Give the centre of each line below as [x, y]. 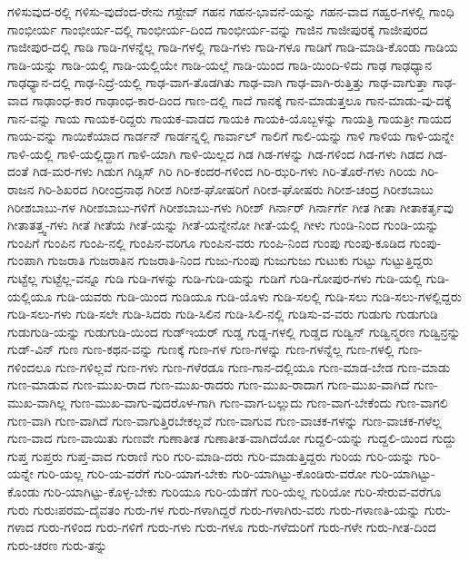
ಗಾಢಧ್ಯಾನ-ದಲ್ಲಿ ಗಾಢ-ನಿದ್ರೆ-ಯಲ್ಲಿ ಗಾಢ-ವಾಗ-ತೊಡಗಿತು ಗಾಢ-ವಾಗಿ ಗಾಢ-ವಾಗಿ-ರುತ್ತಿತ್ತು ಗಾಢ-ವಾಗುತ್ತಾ [218, 82]
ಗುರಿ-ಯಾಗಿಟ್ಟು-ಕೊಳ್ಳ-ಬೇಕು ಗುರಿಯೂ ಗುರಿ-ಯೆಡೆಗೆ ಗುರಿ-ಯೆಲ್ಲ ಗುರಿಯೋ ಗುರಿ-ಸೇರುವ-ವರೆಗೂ [243, 492]
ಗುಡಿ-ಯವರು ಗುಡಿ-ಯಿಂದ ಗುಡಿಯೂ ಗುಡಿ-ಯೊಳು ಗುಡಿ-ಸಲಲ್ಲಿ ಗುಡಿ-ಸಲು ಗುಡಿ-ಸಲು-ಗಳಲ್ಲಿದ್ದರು [259, 295]
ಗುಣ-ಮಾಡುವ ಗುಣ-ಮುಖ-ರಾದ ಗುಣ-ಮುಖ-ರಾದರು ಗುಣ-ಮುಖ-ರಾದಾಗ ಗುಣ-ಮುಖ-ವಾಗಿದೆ [209, 384]
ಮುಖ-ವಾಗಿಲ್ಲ [37, 403]
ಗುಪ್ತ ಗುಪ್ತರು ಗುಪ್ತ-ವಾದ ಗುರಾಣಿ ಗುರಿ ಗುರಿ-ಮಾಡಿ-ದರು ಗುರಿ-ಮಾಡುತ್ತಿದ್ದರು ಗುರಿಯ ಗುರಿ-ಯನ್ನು [211, 455]
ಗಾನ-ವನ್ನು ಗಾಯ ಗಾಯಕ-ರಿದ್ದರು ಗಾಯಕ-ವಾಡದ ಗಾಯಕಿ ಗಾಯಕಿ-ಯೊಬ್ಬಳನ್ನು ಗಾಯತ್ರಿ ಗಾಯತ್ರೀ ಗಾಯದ [230, 118]
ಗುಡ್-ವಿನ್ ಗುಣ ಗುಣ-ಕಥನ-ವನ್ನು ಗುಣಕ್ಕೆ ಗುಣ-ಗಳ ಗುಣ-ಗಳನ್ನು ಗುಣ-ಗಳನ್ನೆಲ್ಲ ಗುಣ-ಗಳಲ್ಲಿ [201, 349]
